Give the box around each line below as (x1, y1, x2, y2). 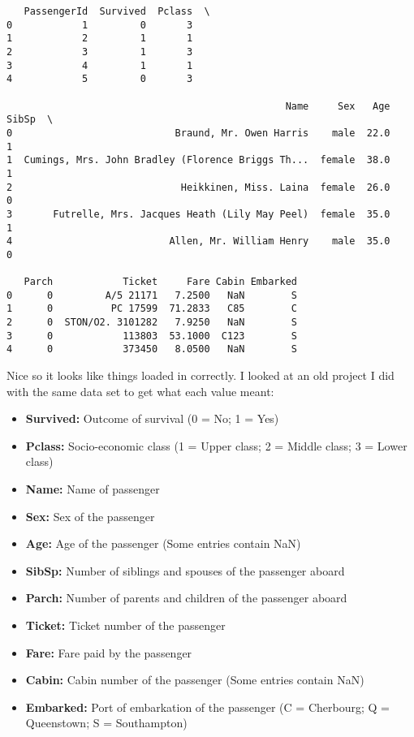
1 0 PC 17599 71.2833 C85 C (6, 303, 297, 315)
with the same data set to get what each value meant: (6, 382, 274, 399)
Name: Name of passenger (25, 481, 160, 498)
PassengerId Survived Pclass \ (24, 6, 210, 17)
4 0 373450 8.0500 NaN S (6, 343, 297, 356)
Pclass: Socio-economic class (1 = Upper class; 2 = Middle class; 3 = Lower (25, 437, 408, 454)
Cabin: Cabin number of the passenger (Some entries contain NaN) (25, 671, 364, 688)
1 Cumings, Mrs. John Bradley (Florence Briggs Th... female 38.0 (6, 154, 390, 166)
